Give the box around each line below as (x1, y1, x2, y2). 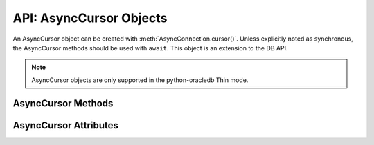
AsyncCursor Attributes (12, 119, 119, 131)
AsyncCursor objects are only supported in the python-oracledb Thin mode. (31, 76, 249, 84)
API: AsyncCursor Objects (12, 10, 168, 26)
